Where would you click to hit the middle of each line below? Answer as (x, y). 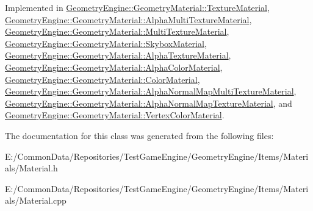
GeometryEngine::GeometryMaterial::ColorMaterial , (103, 79)
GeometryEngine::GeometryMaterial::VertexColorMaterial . (115, 115)
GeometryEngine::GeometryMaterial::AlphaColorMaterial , (114, 67)
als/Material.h (31, 168)
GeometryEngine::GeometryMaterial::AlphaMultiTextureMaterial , (128, 19)
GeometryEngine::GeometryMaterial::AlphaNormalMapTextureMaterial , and (149, 103)
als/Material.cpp (36, 200)
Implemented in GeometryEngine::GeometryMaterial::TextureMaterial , (137, 7)
